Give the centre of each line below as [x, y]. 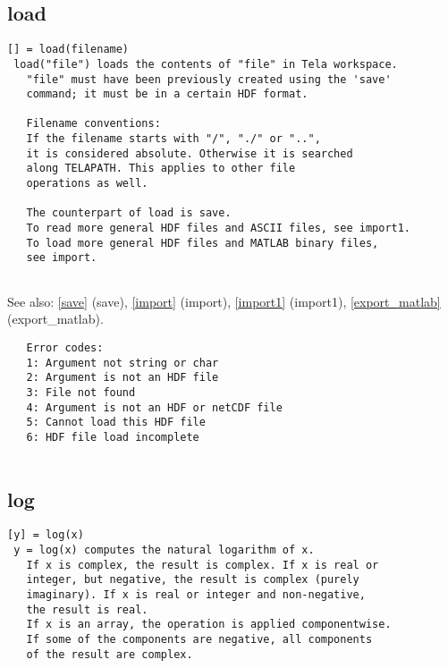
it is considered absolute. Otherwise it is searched [190, 153]
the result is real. [87, 609]
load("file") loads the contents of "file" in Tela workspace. [206, 64]
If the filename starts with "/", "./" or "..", [173, 139]
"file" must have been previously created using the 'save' [209, 79]
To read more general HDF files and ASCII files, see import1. [219, 228]
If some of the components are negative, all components [199, 639]
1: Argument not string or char [123, 363]
